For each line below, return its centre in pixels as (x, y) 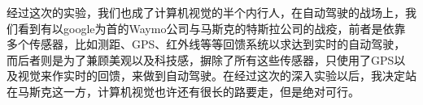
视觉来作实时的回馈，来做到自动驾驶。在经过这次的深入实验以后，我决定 (211, 76)
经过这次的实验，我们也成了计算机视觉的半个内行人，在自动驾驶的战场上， (206, 12)
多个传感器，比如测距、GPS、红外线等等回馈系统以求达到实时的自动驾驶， (206, 44)
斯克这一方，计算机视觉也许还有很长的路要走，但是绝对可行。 (194, 91)
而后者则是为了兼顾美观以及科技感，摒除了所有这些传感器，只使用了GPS (201, 59)
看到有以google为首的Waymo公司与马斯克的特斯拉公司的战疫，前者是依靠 (211, 28)
